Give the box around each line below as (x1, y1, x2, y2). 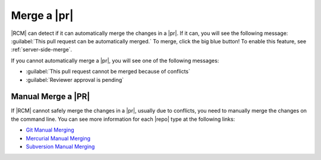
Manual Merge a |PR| (11, 92, 90, 102)
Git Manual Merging (26, 126, 74, 133)
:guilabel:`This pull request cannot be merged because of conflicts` (26, 68, 190, 75)
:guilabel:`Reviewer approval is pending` (26, 76, 124, 83)
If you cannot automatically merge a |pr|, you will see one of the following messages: (11, 57, 219, 64)
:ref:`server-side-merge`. (11, 46, 73, 53)
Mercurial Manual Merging (26, 135, 91, 142)
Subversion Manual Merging (26, 143, 95, 150)
